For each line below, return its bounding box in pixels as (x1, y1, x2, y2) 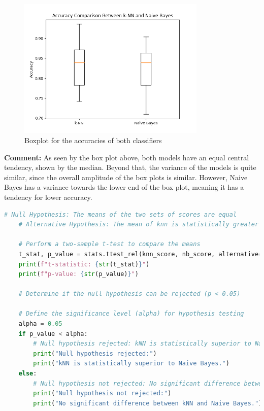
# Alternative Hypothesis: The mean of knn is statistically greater (18, 221, 259, 228)
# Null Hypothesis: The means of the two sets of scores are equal (4, 211, 237, 218)
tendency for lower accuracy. (4, 191, 92, 202)
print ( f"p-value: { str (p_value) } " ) (18, 270, 139, 278)
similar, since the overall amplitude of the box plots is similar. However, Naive (4, 172, 248, 182)
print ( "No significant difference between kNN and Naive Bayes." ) (33, 399, 262, 407)
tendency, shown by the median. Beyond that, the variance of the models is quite (4, 162, 256, 173)
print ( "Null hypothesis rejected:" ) (33, 350, 157, 357)
